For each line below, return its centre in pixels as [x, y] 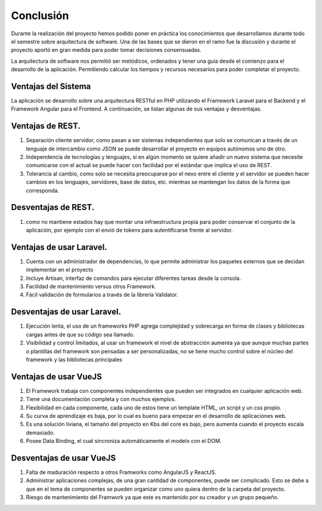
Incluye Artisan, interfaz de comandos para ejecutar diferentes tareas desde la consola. [134, 278]
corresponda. [43, 190]
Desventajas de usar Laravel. [66, 312]
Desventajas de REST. [53, 207]
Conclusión [40, 16]
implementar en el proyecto [60, 270]
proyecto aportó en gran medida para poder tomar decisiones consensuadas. [106, 50]
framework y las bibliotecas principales [74, 359]
